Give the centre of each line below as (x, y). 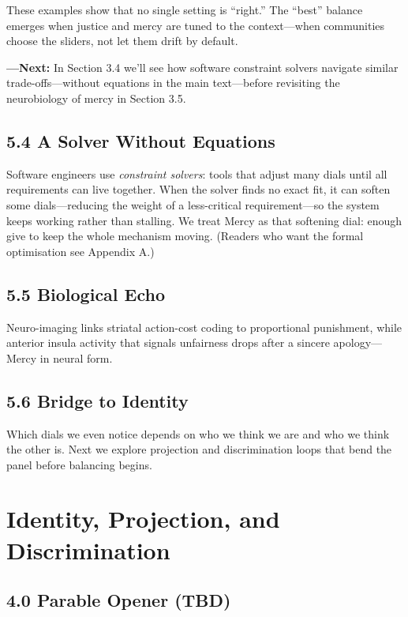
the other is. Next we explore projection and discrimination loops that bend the (199, 449)
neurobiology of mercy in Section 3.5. (96, 98)
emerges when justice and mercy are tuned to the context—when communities (196, 25)
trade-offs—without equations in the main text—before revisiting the (173, 83)
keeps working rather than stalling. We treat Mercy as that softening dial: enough (204, 220)
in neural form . (76, 357)
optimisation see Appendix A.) (80, 251)
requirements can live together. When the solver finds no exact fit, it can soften (198, 189)
